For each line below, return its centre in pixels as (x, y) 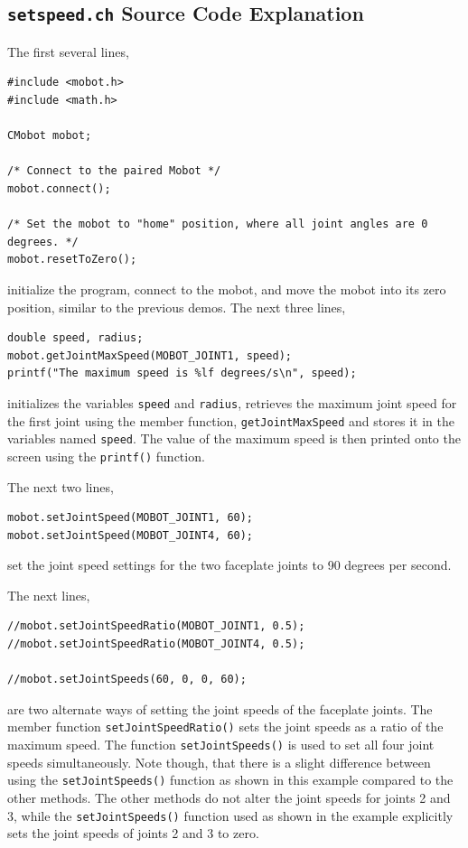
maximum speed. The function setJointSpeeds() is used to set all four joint (221, 745)
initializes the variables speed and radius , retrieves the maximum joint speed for (232, 402)
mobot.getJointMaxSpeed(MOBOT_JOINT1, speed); (150, 355)
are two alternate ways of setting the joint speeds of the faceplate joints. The (220, 708)
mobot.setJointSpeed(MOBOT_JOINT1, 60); (131, 518)
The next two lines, (61, 486)
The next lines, (49, 595)
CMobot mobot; (50, 136)
